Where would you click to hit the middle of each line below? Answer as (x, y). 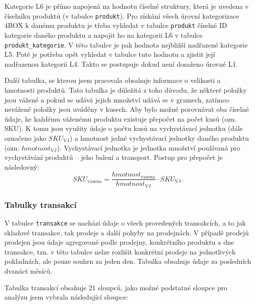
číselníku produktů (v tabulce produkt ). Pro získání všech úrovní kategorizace (122, 15)
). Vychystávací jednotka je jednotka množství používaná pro (149, 147)
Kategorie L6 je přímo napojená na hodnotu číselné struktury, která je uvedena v (127, 6)
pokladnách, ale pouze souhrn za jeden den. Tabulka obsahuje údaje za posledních (128, 261)
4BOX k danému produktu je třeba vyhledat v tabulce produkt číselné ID (116, 25)
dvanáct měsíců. (28, 271)
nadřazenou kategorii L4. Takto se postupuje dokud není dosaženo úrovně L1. (121, 64)
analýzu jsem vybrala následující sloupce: (66, 297)
